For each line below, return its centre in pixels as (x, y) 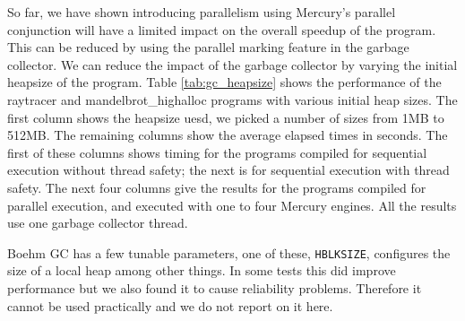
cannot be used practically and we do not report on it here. (170, 305)
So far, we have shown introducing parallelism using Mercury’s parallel (202, 12)
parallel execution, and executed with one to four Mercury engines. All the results (232, 205)
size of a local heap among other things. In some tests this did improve (202, 270)
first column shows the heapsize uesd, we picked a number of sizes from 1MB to (226, 117)
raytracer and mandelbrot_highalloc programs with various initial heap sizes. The (232, 99)
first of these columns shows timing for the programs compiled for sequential (217, 152)
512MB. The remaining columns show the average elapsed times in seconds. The (228, 135)
